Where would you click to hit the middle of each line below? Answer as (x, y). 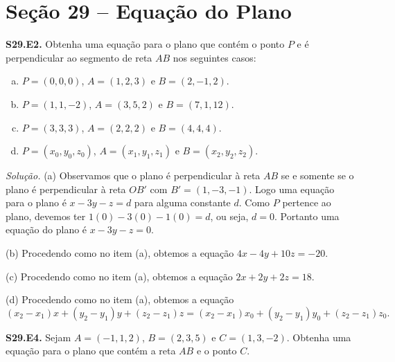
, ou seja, (229, 216)
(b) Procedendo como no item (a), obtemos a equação (120, 253)
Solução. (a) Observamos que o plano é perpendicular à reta (133, 175)
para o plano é (36, 202)
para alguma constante (182, 202)
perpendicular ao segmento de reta (79, 57)
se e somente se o (317, 175)
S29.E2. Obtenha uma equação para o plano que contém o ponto (145, 44)
